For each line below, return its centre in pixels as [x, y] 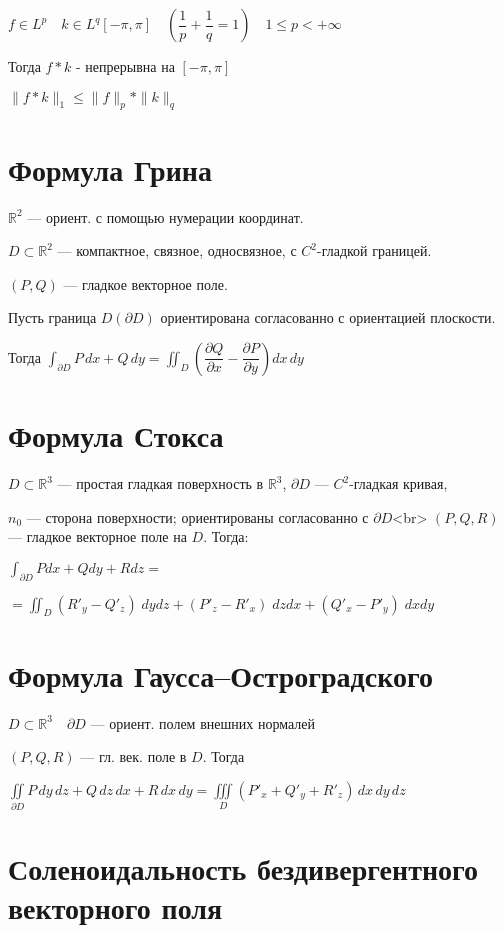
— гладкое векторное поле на [97, 536]
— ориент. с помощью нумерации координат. [165, 216]
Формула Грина [110, 168]
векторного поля [115, 907]
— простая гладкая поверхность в [160, 483]
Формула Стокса [116, 435]
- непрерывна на [125, 66]
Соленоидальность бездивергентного [243, 868]
